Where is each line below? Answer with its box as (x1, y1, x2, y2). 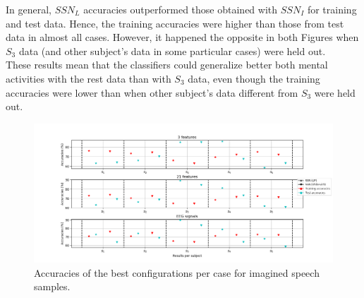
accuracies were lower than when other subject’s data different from (6, 85, 298, 100)
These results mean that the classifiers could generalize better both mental (6, 57, 328, 72)
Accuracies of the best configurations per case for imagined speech (34, 265, 320, 280)
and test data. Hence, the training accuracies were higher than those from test (6, 16, 344, 30)
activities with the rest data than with (6, 71, 171, 85)
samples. (34, 279, 71, 294)
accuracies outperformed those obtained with (83, 2, 278, 16)
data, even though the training (188, 71, 320, 85)
